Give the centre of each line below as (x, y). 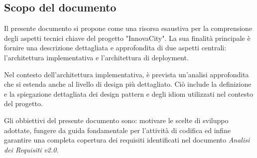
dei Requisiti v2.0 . (31, 149)
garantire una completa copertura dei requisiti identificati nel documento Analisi (127, 140)
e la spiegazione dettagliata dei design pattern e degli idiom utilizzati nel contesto (128, 93)
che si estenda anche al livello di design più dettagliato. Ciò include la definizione (128, 84)
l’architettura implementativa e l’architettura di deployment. (96, 57)
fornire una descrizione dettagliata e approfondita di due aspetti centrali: (115, 48)
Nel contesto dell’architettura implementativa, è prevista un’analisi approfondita (127, 74)
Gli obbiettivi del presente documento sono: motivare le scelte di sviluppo (116, 120)
